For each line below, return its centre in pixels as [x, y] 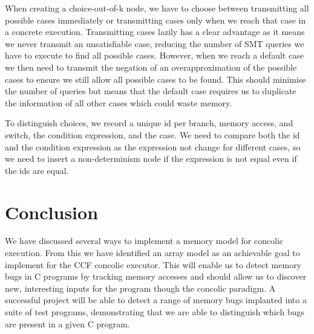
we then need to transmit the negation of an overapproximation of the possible [151, 67]
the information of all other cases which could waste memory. [119, 102]
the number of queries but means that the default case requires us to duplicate [151, 91]
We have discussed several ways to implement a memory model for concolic [144, 241]
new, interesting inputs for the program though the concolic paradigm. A [140, 288]
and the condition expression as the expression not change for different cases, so [153, 146]
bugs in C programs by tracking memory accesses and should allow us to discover [156, 276]
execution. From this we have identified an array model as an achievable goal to [152, 253]
